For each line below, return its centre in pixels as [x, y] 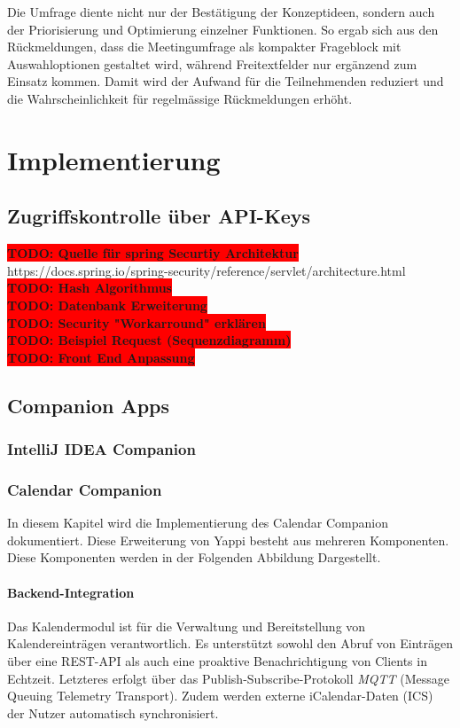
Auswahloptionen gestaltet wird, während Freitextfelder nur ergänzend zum [212, 63]
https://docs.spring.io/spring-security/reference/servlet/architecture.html [207, 270]
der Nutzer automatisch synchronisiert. [113, 712]
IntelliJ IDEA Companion [101, 449]
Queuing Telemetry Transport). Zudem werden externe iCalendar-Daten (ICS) [220, 696]
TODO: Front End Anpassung [101, 357]
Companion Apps [89, 405]
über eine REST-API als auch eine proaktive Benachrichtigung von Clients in [217, 660]
